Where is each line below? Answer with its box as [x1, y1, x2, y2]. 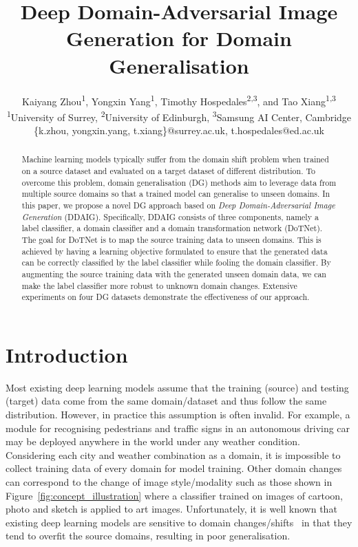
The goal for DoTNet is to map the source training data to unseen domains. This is [21, 233, 322, 245]
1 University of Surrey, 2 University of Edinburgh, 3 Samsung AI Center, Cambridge [6, 107, 352, 124]
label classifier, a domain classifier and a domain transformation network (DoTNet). [21, 222, 323, 234]
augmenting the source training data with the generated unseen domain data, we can [21, 268, 326, 279]
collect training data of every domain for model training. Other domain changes [6, 461, 342, 475]
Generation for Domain [66, 24, 292, 52]
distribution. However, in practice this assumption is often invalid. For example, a [6, 407, 350, 422]
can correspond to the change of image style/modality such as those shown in [6, 475, 333, 489]
